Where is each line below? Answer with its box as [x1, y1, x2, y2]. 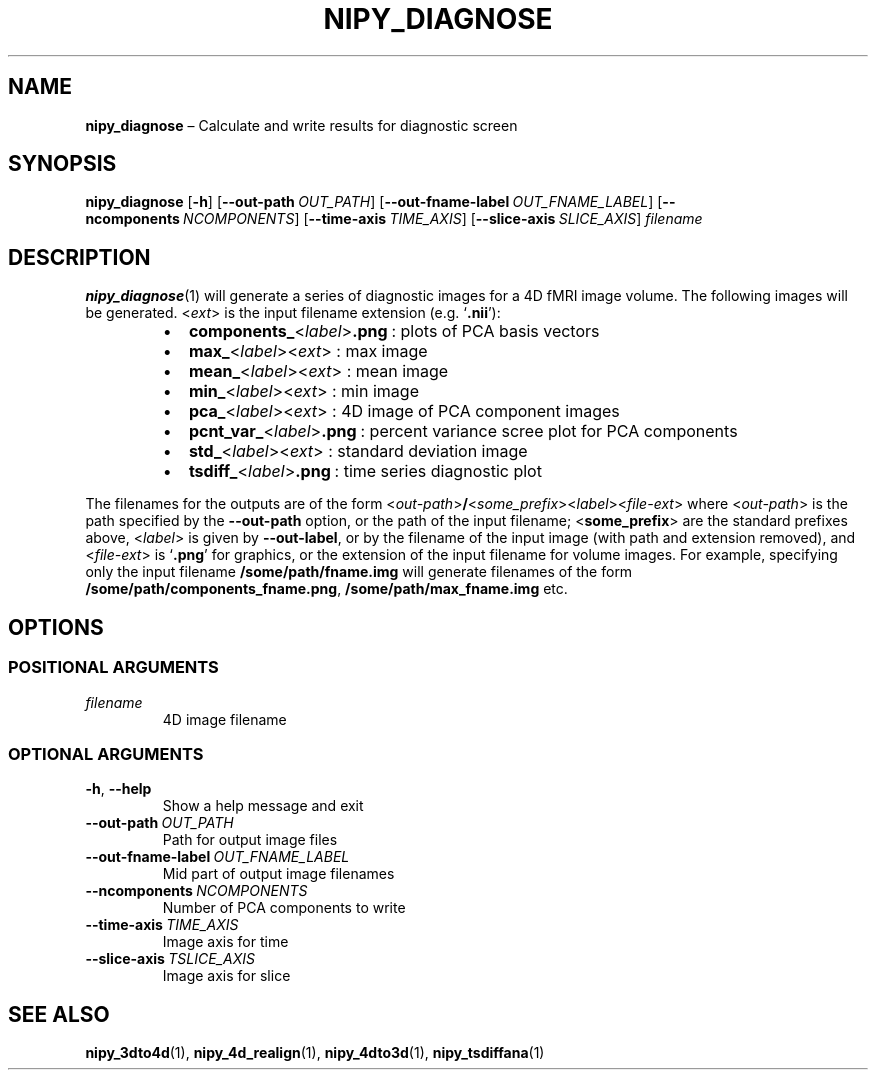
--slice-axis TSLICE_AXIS [85, 950, 255, 968]
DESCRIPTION [8, 244, 151, 270]
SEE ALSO [8, 1001, 110, 1027]
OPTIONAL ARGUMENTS [8, 743, 204, 764]
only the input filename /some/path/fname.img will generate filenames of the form [85, 563, 633, 581]
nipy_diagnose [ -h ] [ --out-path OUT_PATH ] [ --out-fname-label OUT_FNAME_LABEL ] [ [85, 193, 663, 211]
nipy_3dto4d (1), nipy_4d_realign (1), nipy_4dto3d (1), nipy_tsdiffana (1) [85, 1044, 545, 1062]
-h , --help [85, 780, 152, 798]
